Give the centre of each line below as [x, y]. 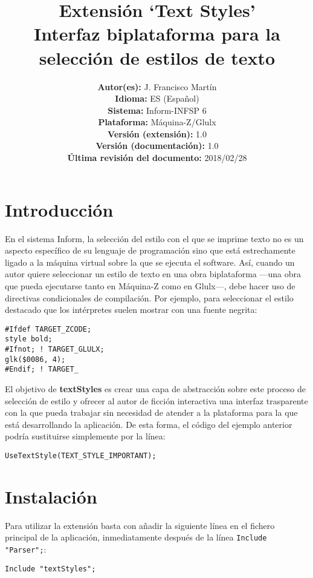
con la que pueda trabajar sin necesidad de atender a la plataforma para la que [151, 412]
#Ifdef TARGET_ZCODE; [48, 329]
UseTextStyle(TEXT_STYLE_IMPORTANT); [81, 456]
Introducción [59, 209]
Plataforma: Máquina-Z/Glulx [157, 122]
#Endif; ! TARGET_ [42, 369]
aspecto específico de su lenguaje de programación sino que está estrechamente [150, 250]
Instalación [51, 496]
